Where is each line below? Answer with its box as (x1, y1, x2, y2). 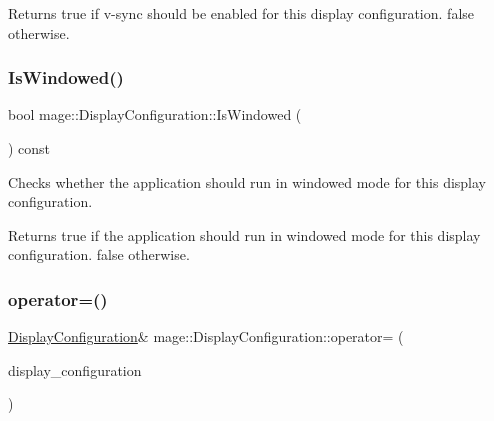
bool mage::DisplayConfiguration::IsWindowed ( (8, 104, 302, 125)
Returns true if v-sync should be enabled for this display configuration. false (8, 3, 475, 23)
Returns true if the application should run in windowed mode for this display (8, 224, 481, 245)
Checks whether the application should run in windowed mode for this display (8, 171, 487, 192)
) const (8, 138, 51, 158)
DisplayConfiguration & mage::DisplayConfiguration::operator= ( (8, 326, 404, 347)
